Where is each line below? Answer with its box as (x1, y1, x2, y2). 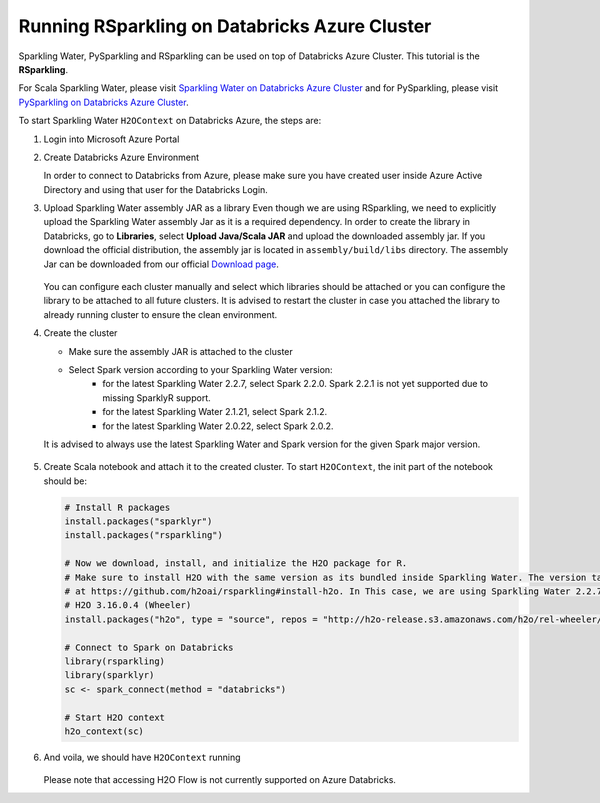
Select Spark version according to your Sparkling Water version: (68, 363, 334, 375)
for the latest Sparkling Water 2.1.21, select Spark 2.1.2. (102, 406, 328, 418)
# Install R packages (64, 501, 171, 513)
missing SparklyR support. (102, 391, 211, 404)
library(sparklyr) (64, 670, 155, 681)
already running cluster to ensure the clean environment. (43, 308, 278, 320)
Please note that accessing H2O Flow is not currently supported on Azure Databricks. (43, 774, 397, 786)
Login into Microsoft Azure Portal (43, 133, 180, 145)
